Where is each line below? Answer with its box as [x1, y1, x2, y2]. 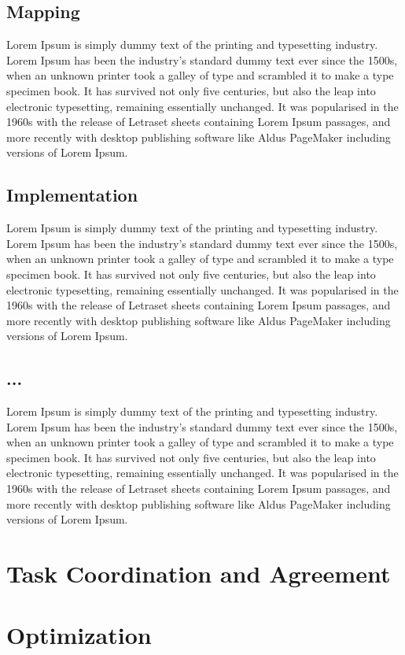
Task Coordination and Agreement [6, 557, 391, 590]
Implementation [6, 183, 138, 207]
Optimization [6, 619, 152, 651]
